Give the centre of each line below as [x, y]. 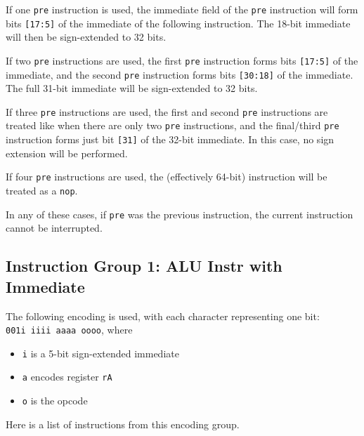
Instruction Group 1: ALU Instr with [144, 266]
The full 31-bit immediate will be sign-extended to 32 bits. [132, 88]
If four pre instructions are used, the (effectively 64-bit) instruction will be [167, 177]
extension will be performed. [67, 153]
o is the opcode [55, 401]
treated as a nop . [42, 191]
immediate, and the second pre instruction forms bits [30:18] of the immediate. [180, 74]
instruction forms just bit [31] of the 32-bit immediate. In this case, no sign [170, 139]
